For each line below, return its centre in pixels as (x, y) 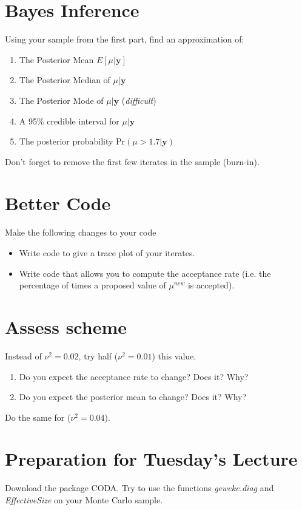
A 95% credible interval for (69, 121)
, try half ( (98, 355)
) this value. (174, 355)
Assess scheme (66, 326)
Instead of (23, 355)
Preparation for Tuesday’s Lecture (151, 459)
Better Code (58, 203)
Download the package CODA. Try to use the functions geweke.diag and (139, 488)
